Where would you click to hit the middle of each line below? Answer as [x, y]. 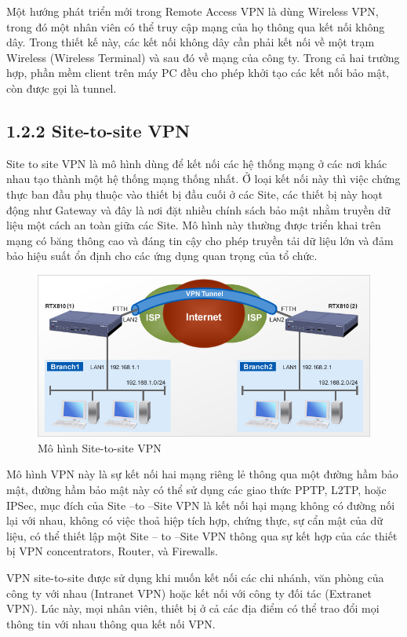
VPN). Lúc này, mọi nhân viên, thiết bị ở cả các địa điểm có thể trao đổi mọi [193, 608]
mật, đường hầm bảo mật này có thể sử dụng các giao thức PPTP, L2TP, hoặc [196, 489]
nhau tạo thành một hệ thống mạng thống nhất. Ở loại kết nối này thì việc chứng [203, 179]
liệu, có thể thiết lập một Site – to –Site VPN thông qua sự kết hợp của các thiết [202, 535]
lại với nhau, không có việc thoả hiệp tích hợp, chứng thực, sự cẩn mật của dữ [194, 520]
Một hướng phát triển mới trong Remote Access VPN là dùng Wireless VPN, [193, 11]
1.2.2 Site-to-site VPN [98, 130]
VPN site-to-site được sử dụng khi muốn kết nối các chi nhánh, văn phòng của [195, 577]
